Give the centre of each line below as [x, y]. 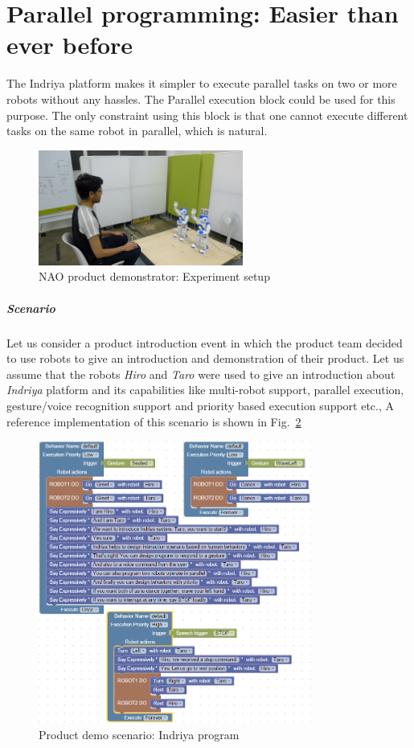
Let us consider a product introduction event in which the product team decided [205, 342]
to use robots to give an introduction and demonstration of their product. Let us [205, 358]
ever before [70, 45]
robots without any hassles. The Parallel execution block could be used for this [201, 99]
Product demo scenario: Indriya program [139, 734]
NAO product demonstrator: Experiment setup [154, 276]
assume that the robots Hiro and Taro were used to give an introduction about [201, 374]
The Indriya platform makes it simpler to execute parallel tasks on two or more [202, 83]
